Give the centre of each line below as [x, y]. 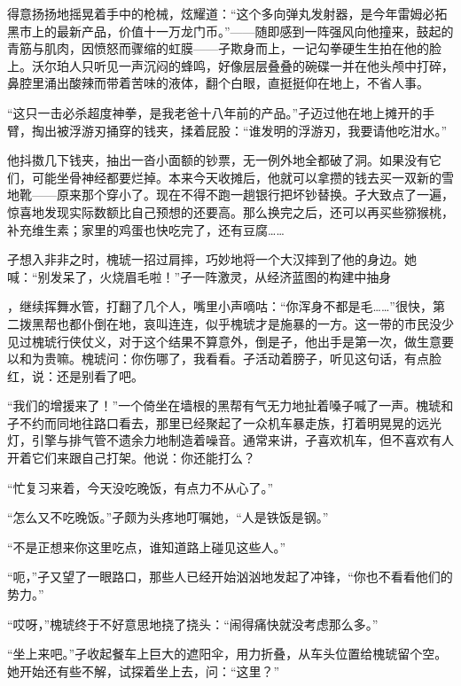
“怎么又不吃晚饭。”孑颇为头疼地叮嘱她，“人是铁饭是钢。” [168, 517]
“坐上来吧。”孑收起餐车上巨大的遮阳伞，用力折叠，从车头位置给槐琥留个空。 [227, 654]
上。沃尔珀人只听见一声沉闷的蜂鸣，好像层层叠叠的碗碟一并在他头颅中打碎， [230, 65]
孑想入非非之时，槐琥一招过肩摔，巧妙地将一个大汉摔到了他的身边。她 [212, 259]
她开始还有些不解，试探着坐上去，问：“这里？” [144, 670]
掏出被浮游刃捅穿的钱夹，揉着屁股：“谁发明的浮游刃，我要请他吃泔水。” [239, 130]
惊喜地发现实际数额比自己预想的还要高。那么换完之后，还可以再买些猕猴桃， [230, 211]
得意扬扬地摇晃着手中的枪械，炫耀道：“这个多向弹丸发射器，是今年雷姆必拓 [227, 13]
